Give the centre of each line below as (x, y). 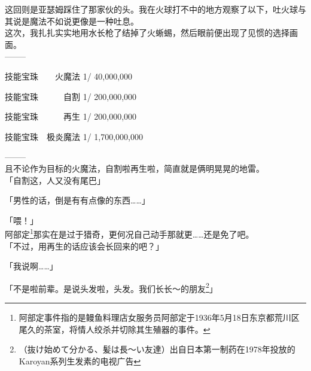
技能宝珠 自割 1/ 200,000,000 (71, 96)
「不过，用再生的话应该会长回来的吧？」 (84, 246)
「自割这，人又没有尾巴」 (55, 180)
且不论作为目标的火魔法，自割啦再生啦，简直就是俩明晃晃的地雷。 (135, 168)
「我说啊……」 (31, 266)
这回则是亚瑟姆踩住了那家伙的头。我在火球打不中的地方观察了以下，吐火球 (151, 9)
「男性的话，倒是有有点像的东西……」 (77, 200)
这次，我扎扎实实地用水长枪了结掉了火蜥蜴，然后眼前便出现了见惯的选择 (147, 33)
